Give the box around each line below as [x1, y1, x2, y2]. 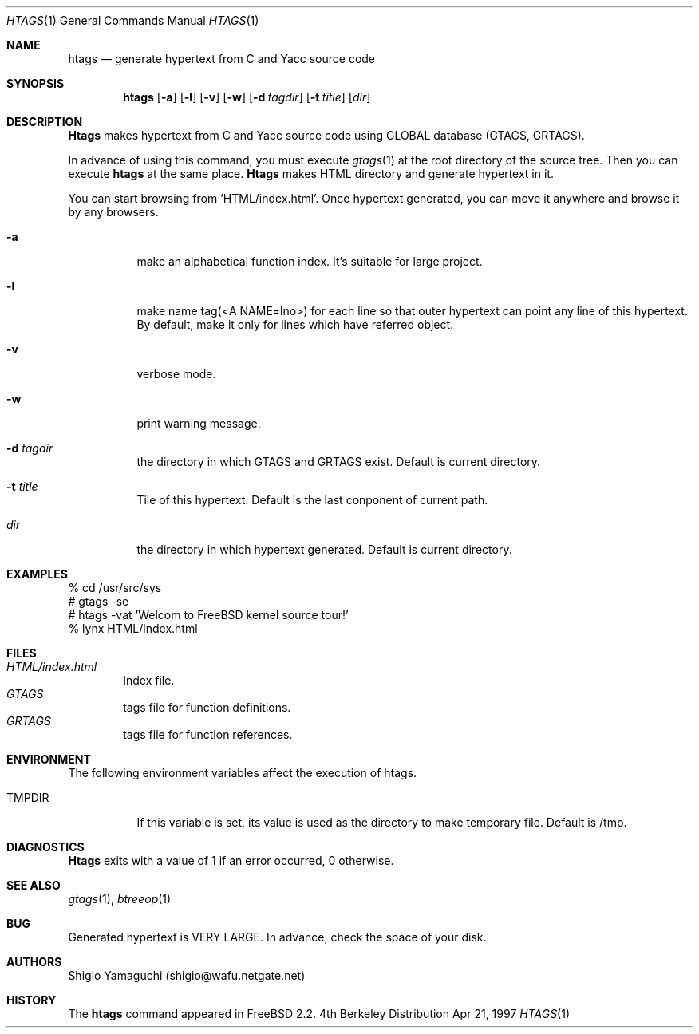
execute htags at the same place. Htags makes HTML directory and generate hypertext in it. [68, 167, 554, 180]
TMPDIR [6, 791, 49, 804]
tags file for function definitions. [123, 701, 291, 714]
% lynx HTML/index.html [68, 622, 198, 635]
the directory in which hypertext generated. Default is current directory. [136, 543, 512, 556]
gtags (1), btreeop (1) [68, 892, 172, 906]
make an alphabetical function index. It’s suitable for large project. [136, 255, 483, 268]
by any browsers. [68, 205, 159, 219]
